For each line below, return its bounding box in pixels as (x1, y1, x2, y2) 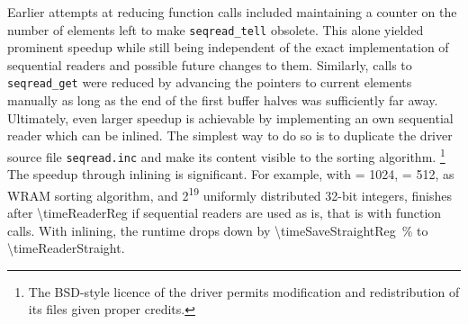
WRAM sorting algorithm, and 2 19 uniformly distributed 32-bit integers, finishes (7, 183, 452, 204)
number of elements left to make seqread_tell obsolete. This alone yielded (7, 20, 424, 39)
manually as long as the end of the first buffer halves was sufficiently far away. (7, 91, 438, 110)
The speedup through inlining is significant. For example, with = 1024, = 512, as (7, 165, 454, 184)
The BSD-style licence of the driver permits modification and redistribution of (28, 282, 460, 301)
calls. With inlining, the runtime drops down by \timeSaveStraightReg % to (7, 220, 428, 239)
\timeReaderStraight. (7, 238, 125, 257)
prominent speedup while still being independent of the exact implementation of (7, 38, 449, 57)
